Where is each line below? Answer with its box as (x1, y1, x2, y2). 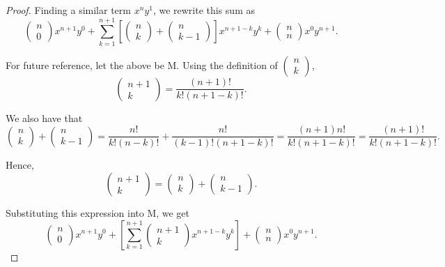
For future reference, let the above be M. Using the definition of (6, 57, 278, 72)
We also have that (6, 110, 83, 125)
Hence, (6, 158, 34, 172)
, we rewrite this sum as (153, 3, 255, 17)
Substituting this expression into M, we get (6, 205, 190, 220)
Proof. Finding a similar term (6, 3, 131, 17)
